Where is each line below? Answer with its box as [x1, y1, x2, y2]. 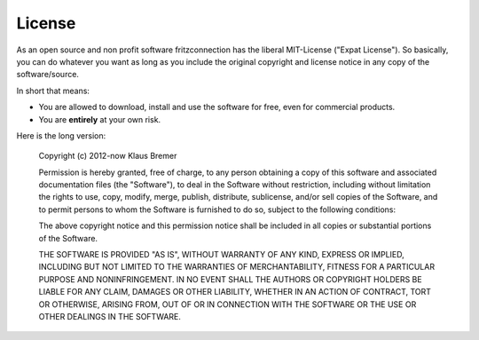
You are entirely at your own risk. [38, 114, 161, 124]
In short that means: [16, 85, 90, 96]
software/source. [16, 69, 80, 80]
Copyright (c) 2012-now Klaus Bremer [38, 151, 177, 162]
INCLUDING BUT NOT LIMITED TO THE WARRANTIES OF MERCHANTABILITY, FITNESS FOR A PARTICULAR [38, 262, 435, 273]
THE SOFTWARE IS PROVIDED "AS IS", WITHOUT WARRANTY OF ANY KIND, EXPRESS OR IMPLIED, [38, 249, 405, 260]
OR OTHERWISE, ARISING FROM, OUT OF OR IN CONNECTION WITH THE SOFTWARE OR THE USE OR [38, 298, 417, 310]
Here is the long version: [16, 130, 106, 141]
